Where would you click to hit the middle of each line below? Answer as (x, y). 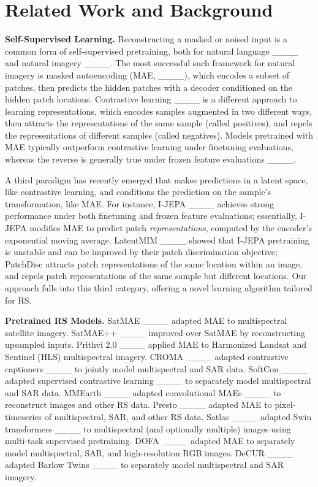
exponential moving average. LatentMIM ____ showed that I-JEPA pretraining (157, 240)
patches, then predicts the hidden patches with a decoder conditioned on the (149, 87)
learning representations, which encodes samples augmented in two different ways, (159, 111)
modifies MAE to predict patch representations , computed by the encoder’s (171, 228)
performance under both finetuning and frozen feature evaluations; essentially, (151, 216)
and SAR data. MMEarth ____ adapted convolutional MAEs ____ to (143, 392)
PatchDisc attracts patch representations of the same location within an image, (154, 263)
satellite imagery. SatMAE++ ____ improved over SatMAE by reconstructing (155, 332)
